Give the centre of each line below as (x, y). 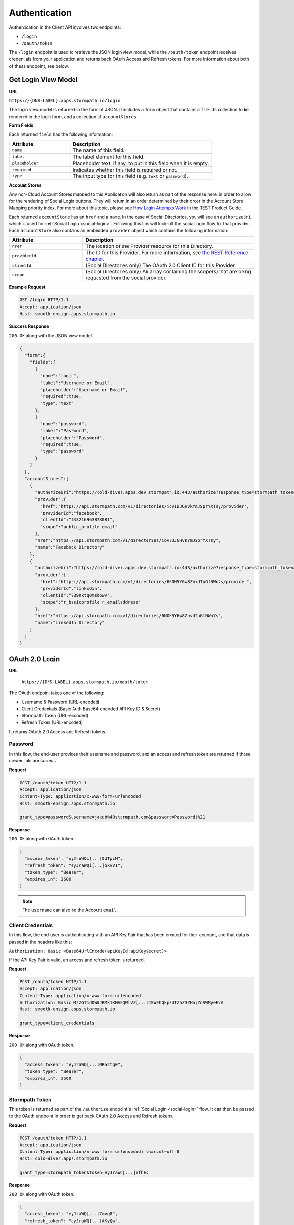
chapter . (95, 259)
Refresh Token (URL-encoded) (52, 722)
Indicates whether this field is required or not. (125, 170)
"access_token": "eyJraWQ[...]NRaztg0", (74, 1064)
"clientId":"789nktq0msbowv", (76, 595)
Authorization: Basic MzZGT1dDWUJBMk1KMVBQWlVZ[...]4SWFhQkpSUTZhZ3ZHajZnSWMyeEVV (122, 1003)
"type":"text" (57, 403)
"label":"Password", (65, 431)
